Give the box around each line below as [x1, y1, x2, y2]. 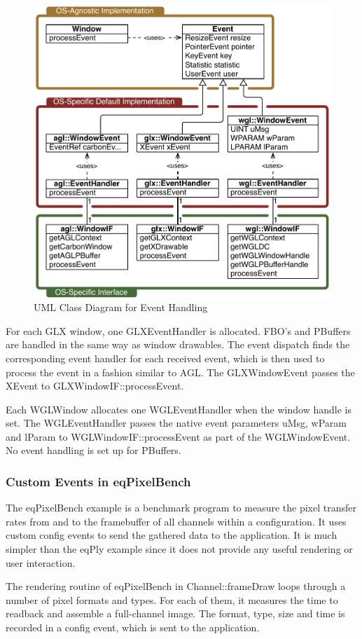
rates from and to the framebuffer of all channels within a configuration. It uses [6, 514, 347, 528]
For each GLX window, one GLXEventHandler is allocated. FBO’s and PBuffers [6, 323, 351, 338]
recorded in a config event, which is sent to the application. [6, 620, 260, 635]
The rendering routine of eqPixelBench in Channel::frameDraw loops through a [6, 579, 346, 593]
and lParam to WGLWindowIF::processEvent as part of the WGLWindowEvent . [6, 429, 351, 444]
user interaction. [6, 555, 76, 570]
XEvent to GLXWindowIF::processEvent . [6, 378, 184, 393]
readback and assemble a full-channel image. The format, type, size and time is [6, 606, 345, 621]
